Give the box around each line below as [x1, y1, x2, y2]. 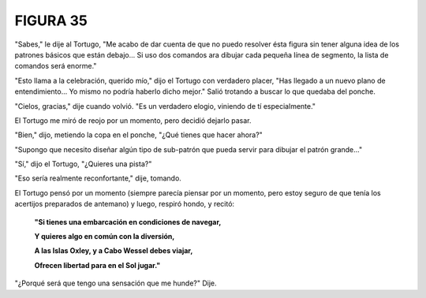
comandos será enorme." [14, 61, 97, 71]
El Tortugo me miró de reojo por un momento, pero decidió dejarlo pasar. [14, 115, 252, 125]
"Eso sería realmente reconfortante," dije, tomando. [14, 173, 181, 183]
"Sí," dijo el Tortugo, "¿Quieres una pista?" [14, 159, 152, 169]
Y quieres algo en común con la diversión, [34, 232, 175, 241]
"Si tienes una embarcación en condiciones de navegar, [34, 217, 222, 226]
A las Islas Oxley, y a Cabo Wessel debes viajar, [34, 246, 193, 255]
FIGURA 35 [14, 12, 88, 29]
